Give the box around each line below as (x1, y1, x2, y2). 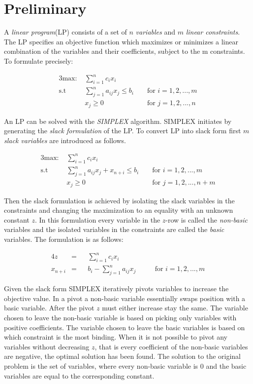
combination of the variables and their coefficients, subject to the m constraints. (4, 46, 245, 56)
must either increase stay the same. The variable (102, 303, 248, 313)
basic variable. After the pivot (4, 303, 95, 313)
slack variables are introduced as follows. (4, 135, 126, 145)
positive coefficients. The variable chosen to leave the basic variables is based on (4, 322, 245, 332)
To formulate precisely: (4, 55, 73, 66)
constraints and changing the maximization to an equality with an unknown (4, 205, 233, 215)
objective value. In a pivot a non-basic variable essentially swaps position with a (4, 293, 246, 303)
